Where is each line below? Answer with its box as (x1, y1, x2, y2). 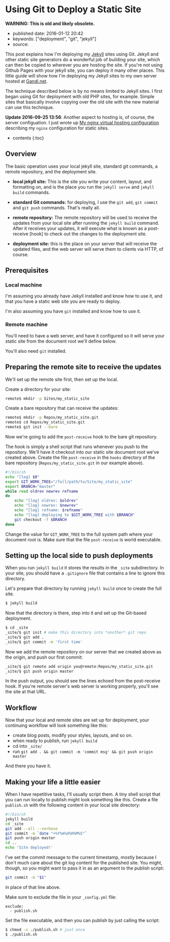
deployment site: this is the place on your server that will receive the (12, 241, 157, 247)
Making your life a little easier (5, 777, 100, 786)
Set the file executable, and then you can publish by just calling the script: (5, 917, 160, 923)
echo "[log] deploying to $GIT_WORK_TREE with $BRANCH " (14, 512, 135, 517)
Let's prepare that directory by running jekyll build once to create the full (5, 585, 162, 592)
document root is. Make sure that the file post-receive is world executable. (5, 536, 162, 542)
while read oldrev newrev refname (5, 488, 79, 494)
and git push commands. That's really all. (12, 204, 100, 211)
